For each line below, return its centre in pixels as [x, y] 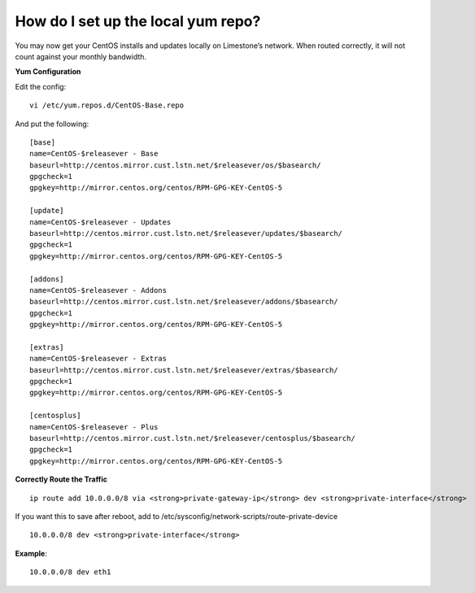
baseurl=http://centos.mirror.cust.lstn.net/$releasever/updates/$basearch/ [186, 233]
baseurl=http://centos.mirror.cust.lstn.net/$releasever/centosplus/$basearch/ [192, 438]
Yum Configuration [48, 72]
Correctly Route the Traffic [61, 479]
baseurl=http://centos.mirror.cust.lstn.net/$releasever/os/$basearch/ [175, 165]
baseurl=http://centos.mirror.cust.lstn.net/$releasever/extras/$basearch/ [184, 370]
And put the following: [52, 124]
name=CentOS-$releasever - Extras [98, 359]
